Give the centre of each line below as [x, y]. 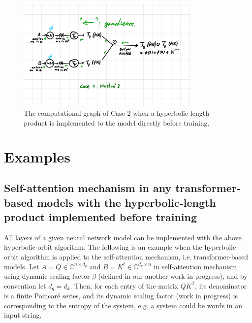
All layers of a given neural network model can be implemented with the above [123, 237]
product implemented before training [101, 217]
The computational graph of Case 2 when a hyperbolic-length [117, 113]
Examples [37, 156]
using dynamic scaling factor [47, 276]
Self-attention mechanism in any [88, 188]
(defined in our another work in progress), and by [173, 276]
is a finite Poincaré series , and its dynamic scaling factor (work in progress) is [121, 296]
